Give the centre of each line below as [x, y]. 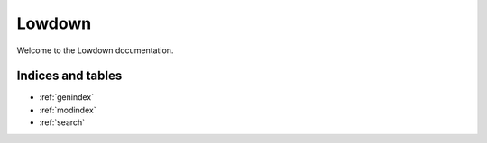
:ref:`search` [62, 122]
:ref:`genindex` [67, 97]
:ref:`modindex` [68, 110]
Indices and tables [69, 76]
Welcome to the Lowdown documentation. [95, 50]
